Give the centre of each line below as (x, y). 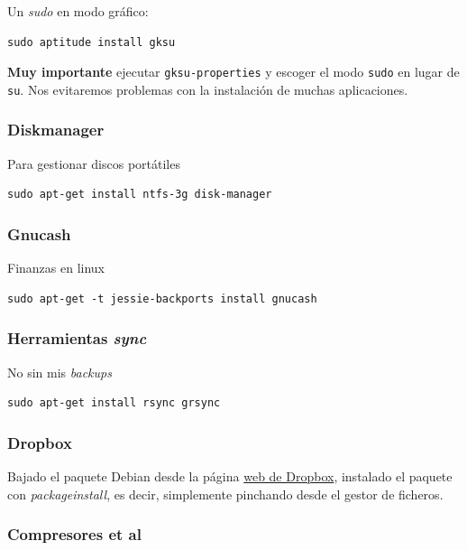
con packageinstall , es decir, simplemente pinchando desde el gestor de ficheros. (225, 494)
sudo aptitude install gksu (92, 42)
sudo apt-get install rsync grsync (114, 403)
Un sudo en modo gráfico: (78, 11)
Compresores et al (74, 534)
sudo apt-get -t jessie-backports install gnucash (162, 298)
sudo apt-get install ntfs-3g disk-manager (140, 195)
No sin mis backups (60, 372)
